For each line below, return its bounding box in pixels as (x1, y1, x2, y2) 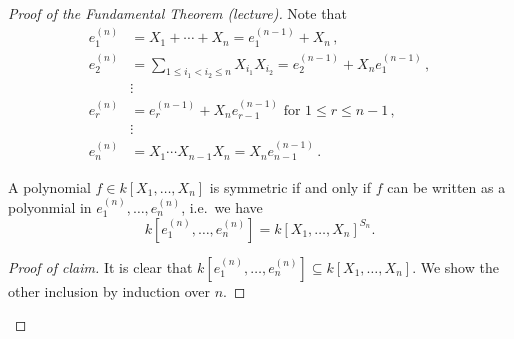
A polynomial (8, 176, 91, 197)
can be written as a (387, 176, 506, 197)
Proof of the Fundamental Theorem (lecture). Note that (8, 3, 347, 23)
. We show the (412, 256, 499, 277)
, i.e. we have (181, 196, 263, 217)
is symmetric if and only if (209, 176, 372, 197)
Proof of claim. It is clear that (8, 256, 193, 277)
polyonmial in (8, 196, 92, 217)
